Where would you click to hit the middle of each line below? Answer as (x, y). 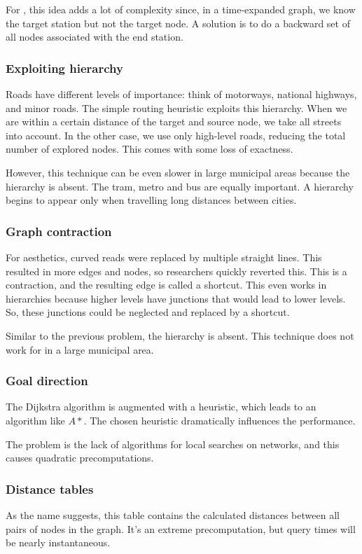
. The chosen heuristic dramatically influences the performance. (220, 420)
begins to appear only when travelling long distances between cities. (151, 200)
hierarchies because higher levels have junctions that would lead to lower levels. (176, 298)
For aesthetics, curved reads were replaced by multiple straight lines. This (164, 257)
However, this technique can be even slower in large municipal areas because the (178, 172)
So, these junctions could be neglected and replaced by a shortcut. (148, 312)
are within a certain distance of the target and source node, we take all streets (174, 122)
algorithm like (35, 420)
